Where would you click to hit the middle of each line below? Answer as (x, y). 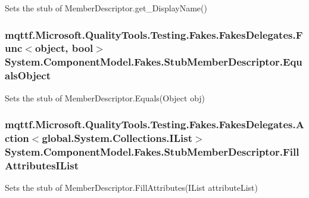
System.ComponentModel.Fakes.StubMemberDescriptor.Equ (154, 62)
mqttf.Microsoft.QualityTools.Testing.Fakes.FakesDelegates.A (154, 124)
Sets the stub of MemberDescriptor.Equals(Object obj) (105, 98)
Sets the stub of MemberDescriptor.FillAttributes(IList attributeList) (131, 188)
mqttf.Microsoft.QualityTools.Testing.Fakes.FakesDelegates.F (154, 34)
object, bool (64, 48)
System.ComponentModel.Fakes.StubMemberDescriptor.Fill (152, 151)
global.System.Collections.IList (117, 138)
